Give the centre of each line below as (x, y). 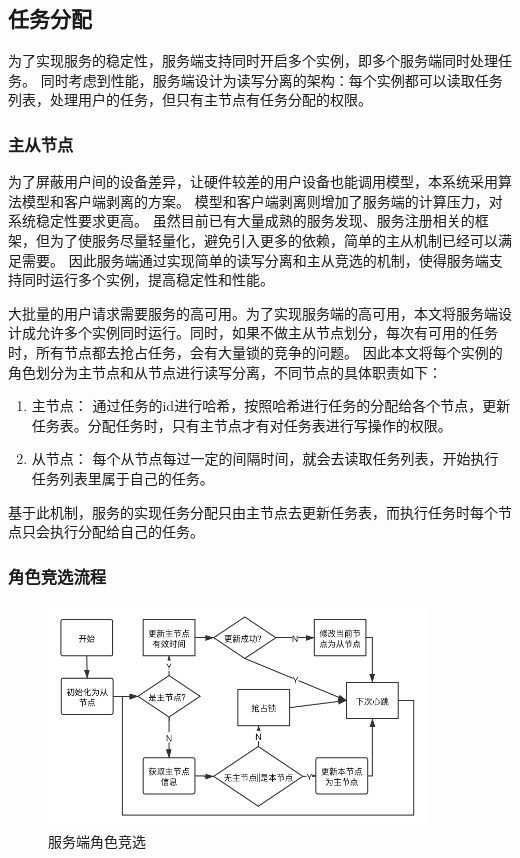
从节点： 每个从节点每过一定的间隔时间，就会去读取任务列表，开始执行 (265, 458)
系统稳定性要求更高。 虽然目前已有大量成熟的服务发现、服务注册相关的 (241, 220)
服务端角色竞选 (97, 841)
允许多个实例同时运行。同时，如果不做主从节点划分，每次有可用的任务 (266, 332)
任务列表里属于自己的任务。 (122, 477)
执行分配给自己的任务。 (126, 531)
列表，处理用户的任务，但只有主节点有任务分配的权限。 (190, 99)
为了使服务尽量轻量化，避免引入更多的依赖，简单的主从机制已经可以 (273, 239)
